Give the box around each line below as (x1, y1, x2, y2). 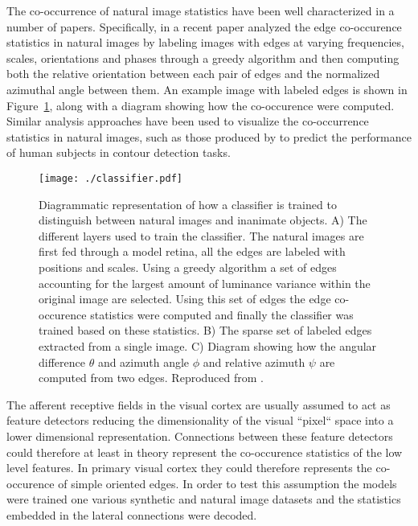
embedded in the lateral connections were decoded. (6, 506, 257, 523)
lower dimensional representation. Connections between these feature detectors (6, 427, 393, 444)
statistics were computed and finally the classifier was (90, 306, 354, 323)
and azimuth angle (97, 353, 190, 370)
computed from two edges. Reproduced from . (39, 369, 264, 386)
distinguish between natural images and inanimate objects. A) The (39, 212, 367, 228)
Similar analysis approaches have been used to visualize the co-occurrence (6, 113, 369, 129)
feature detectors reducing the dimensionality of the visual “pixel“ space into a (6, 412, 394, 429)
